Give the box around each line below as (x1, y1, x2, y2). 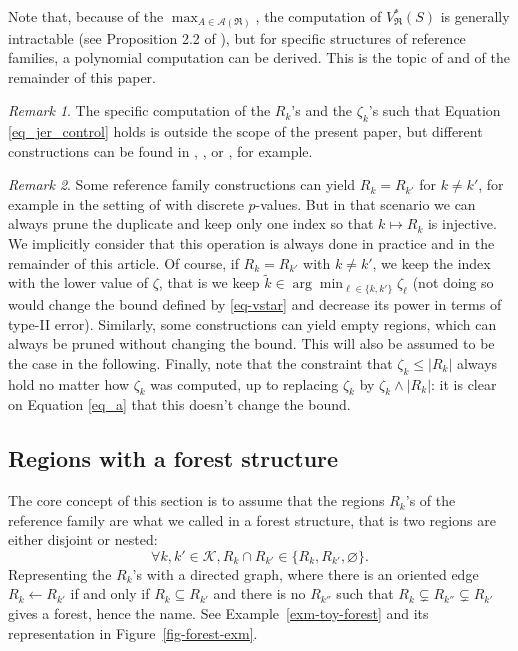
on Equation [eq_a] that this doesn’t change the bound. (8, 394, 351, 415)
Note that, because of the (8, 6, 164, 26)
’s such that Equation (368, 100, 501, 121)
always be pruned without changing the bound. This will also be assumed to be (8, 333, 495, 354)
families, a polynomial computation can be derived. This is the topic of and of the (8, 47, 510, 68)
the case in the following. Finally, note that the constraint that (8, 352, 393, 373)
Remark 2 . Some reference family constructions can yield (8, 174, 356, 195)
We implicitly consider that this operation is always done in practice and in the (8, 233, 495, 254)
